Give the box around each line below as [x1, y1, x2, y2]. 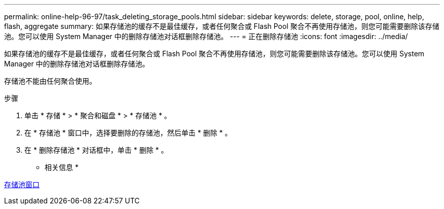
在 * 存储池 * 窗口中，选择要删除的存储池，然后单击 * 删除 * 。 [24, 128, 232, 137]
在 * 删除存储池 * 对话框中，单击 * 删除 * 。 [24, 146, 168, 154]
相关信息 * [45, 163, 79, 171]
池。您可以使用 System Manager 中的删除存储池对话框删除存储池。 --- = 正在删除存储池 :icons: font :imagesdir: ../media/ [4, 32, 408, 41]
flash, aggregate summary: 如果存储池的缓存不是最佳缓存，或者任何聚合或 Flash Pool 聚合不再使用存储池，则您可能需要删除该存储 [4, 22, 439, 30]
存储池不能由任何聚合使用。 [4, 77, 96, 85]
